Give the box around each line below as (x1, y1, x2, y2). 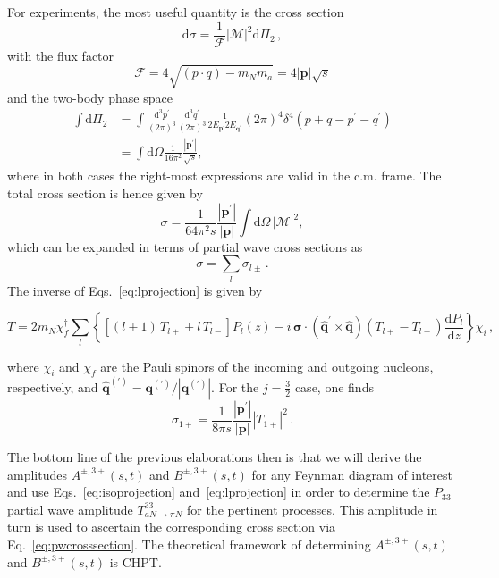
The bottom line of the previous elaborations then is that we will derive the (7, 448, 422, 466)
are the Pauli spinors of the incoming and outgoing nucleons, (100, 356, 434, 375)
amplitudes (7, 465, 67, 483)
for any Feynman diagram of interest (251, 465, 452, 483)
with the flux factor (7, 46, 114, 64)
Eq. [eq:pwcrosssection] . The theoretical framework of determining (7, 534, 371, 553)
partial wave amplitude (7, 499, 133, 518)
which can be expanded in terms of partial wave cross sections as (7, 237, 363, 255)
